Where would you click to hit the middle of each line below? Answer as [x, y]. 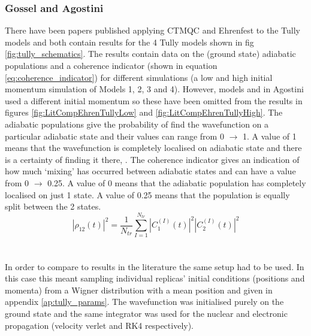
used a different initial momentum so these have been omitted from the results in [154, 100]
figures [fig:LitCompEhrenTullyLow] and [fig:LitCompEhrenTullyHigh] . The [144, 112]
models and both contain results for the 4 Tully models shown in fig [129, 42]
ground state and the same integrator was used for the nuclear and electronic [146, 314]
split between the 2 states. [53, 206]
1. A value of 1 [269, 136]
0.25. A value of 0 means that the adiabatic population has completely [177, 182]
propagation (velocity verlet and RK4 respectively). [99, 325]
